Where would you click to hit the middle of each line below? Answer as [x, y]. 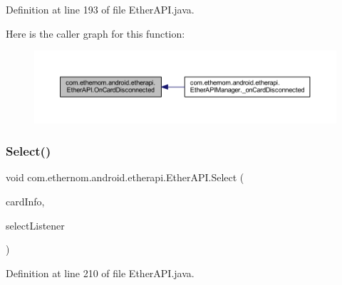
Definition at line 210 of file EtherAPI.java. [100, 273]
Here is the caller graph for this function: [95, 33]
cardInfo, [25, 201]
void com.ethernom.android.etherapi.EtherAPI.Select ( [125, 177]
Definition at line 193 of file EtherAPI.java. [100, 9]
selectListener [35, 225]
